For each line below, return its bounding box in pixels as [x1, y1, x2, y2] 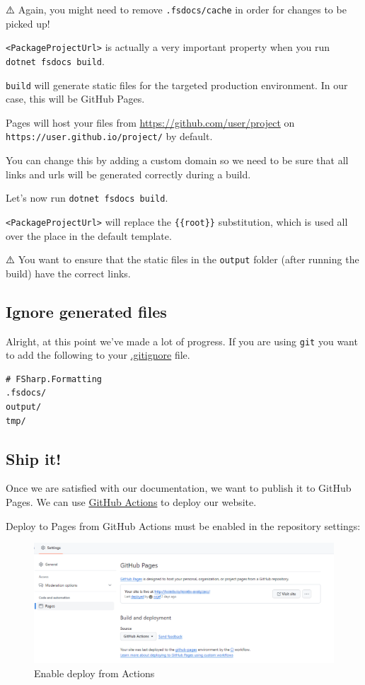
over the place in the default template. [6, 228, 172, 243]
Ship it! [6, 447, 62, 469]
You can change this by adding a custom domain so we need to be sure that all [6, 153, 349, 168]
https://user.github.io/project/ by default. [6, 129, 213, 144]
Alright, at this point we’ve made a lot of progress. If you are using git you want [6, 333, 358, 348]
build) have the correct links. [6, 265, 131, 280]
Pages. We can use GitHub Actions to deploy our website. [6, 495, 257, 510]
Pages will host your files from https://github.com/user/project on [6, 115, 295, 129]
